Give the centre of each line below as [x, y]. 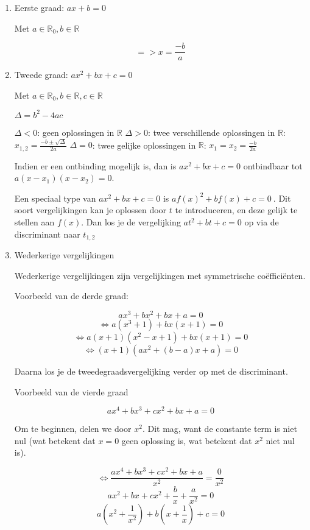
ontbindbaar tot [273, 165]
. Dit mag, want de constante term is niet [220, 429]
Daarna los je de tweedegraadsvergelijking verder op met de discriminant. [151, 371]
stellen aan [34, 222]
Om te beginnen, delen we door [73, 429]
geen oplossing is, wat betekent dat [187, 440]
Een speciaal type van [55, 198]
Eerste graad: [39, 7]
